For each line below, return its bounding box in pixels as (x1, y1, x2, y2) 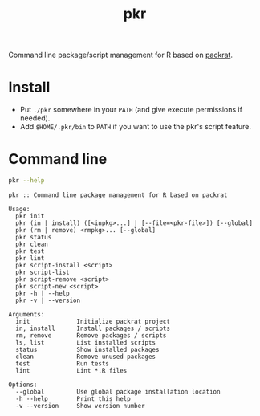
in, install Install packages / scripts (15, 324, 171, 332)
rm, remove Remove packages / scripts (15, 331, 167, 340)
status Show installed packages (15, 345, 160, 353)
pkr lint (15, 254, 45, 262)
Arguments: (8, 310, 45, 318)
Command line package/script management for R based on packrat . (8, 50, 233, 60)
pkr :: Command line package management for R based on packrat (8, 190, 228, 199)
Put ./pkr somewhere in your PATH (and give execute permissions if (19, 105, 243, 115)
